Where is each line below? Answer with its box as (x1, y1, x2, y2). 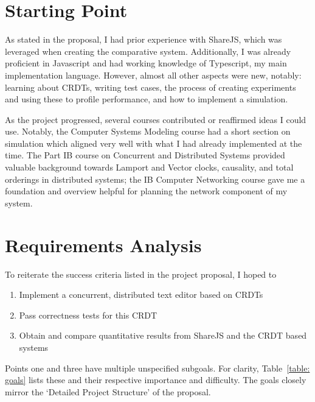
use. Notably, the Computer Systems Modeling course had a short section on (5, 125, 291, 138)
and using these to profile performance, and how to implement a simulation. (5, 93, 288, 105)
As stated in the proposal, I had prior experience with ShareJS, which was (5, 33, 282, 46)
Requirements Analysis (5, 232, 202, 257)
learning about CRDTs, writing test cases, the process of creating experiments (5, 80, 296, 93)
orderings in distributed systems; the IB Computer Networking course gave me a (5, 172, 305, 185)
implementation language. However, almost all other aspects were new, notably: (5, 68, 302, 81)
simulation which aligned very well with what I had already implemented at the (5, 136, 302, 149)
